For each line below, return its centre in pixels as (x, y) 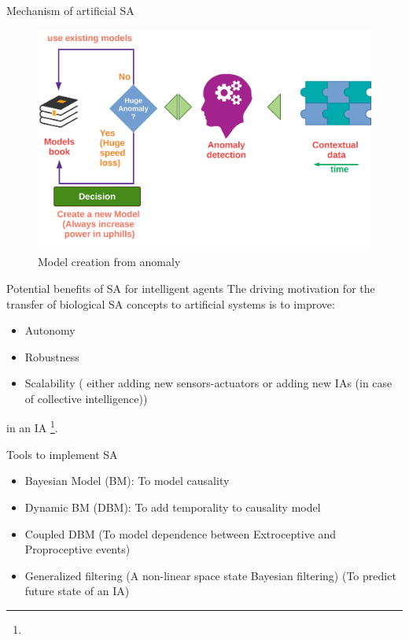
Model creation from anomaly (109, 262)
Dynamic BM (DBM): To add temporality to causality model (173, 507)
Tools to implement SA (62, 454)
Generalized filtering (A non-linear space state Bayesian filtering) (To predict (210, 575)
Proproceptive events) (77, 549)
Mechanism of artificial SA (70, 10)
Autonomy (50, 330)
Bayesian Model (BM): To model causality (127, 481)
